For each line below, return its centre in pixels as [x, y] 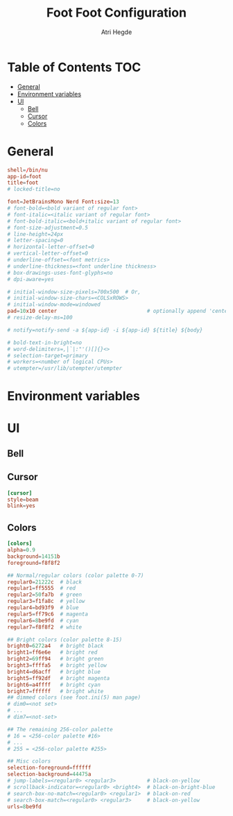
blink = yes [21, 506]
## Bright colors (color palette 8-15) [65, 640]
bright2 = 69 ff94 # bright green [55, 659]
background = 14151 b [34, 556]
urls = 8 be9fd [24, 806]
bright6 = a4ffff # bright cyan [54, 685]
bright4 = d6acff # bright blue [54, 672]
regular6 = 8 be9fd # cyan [43, 620]
